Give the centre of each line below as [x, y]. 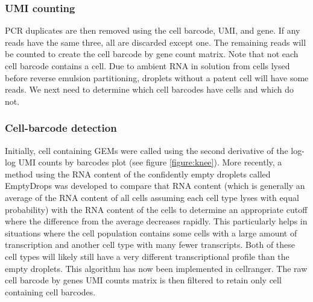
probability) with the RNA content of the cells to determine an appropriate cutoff [156, 209]
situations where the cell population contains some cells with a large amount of [151, 233]
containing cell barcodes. [50, 291]
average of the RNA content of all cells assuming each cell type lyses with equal [152, 197]
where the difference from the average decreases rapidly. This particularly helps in [156, 221]
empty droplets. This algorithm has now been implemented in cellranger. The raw [156, 268]
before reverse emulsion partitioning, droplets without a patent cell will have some [157, 77]
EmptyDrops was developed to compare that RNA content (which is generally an [155, 186]
